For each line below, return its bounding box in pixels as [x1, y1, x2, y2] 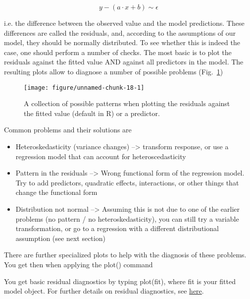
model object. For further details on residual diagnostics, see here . [4, 286, 204, 296]
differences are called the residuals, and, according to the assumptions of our [4, 27, 236, 38]
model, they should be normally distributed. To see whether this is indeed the [4, 37, 240, 48]
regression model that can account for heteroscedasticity [15, 151, 186, 161]
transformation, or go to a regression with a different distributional [15, 223, 219, 234]
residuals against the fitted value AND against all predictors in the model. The [4, 57, 244, 67]
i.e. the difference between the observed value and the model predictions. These [4, 18, 245, 28]
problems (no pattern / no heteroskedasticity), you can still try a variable [15, 213, 239, 224]
